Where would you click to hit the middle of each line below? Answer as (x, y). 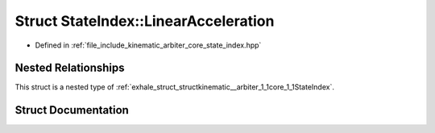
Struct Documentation (72, 110)
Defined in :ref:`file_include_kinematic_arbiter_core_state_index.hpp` (148, 45)
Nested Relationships (70, 68)
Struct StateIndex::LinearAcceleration (145, 21)
